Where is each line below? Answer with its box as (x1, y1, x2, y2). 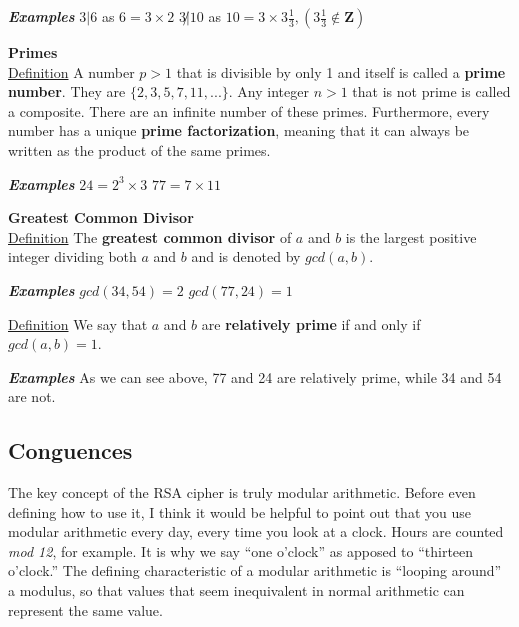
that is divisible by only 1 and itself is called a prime (176, 61, 506, 82)
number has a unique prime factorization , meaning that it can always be (8, 120, 470, 141)
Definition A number (8, 61, 135, 82)
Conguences (8, 435, 133, 466)
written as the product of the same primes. (8, 139, 271, 160)
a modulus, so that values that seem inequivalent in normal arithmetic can (8, 580, 465, 601)
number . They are (8, 81, 126, 102)
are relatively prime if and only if (201, 313, 421, 334)
